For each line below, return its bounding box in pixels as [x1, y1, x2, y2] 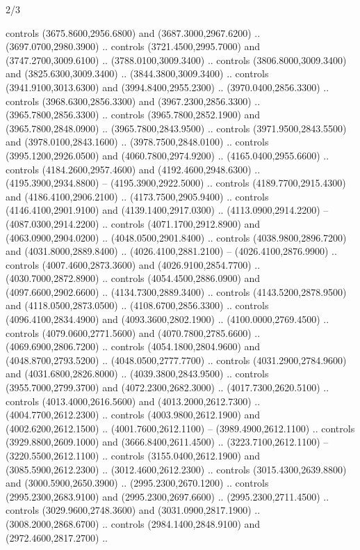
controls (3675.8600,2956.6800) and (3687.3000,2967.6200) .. [6, 25, 261, 40]
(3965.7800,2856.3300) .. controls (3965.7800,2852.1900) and [6, 107, 261, 122]
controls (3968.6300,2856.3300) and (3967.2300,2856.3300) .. [6, 93, 261, 108]
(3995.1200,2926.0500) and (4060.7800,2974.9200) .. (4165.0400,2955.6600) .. [6, 148, 329, 162]
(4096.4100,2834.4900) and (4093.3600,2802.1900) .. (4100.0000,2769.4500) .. [6, 312, 329, 327]
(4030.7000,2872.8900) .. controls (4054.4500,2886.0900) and [6, 271, 261, 285]
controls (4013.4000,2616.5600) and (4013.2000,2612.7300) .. [6, 393, 261, 408]
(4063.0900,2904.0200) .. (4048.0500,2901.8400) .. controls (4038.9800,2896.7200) [6, 230, 347, 244]
